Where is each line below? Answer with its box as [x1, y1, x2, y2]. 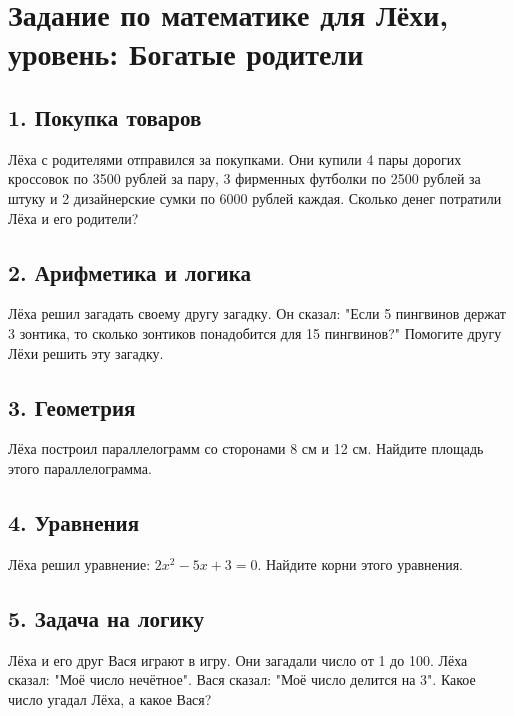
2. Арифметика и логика [8, 256, 251, 287]
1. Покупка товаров [8, 101, 202, 132]
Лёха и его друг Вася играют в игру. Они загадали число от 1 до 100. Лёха [8, 649, 468, 670]
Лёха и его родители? [8, 207, 139, 228]
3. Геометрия [8, 391, 136, 422]
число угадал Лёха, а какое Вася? [8, 688, 212, 709]
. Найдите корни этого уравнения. [257, 553, 464, 574]
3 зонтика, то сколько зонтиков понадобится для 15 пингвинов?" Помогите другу [8, 322, 502, 343]
